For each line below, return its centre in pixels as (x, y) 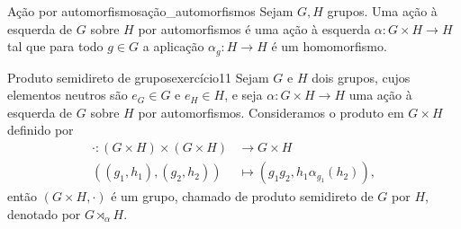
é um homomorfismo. (329, 46)
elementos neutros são (68, 95)
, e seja (244, 95)
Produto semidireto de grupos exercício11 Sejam (138, 77)
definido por (41, 130)
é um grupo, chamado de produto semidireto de (242, 196)
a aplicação (173, 46)
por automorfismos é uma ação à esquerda (254, 28)
